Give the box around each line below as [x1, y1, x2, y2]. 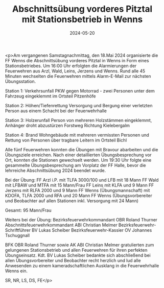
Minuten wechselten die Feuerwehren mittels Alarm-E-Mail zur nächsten [5, 73, 151, 79]
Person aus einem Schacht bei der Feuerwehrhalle [5, 108, 107, 114]
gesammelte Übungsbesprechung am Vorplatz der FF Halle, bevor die [5, 162, 146, 168]
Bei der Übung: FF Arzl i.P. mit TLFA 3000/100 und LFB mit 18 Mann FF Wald [5, 177, 159, 183]
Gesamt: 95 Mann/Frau [5, 207, 51, 213]
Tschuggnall [5, 232, 30, 238]
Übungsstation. [5, 78, 36, 84]
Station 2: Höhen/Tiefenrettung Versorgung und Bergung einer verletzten [5, 102, 153, 108]
